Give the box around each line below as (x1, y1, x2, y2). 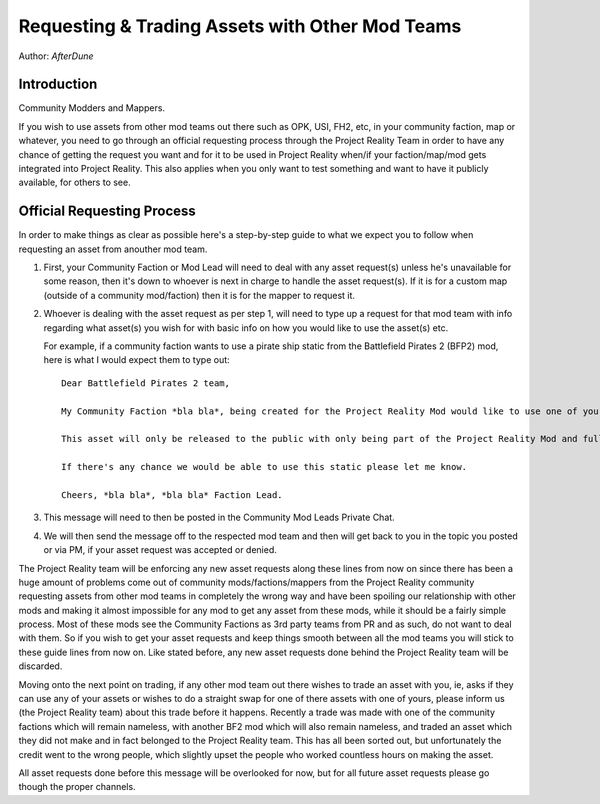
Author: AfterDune (18, 50, 94, 62)
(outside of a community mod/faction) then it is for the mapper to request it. (43, 289, 355, 301)
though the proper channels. (18, 781, 136, 793)
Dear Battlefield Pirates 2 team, (61, 377, 230, 389)
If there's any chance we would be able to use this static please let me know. (61, 461, 468, 473)
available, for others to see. (18, 176, 131, 189)
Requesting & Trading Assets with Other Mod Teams (18, 15, 462, 37)
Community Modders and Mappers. (18, 102, 165, 114)
